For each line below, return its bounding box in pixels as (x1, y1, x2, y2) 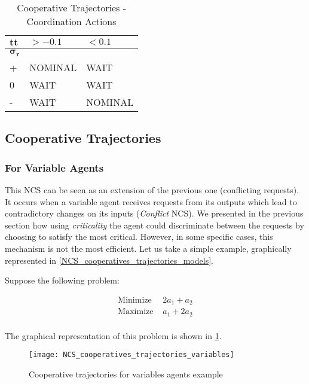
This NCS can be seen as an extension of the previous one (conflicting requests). (5, 183, 299, 196)
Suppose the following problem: (5, 274, 120, 287)
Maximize (118, 307, 154, 316)
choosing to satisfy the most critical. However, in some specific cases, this (5, 230, 273, 243)
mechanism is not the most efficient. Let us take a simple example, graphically (5, 242, 292, 254)
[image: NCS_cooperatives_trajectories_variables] (29, 351, 234, 359)
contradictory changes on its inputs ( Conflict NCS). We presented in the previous (5, 207, 304, 220)
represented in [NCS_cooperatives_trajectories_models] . (5, 254, 213, 266)
